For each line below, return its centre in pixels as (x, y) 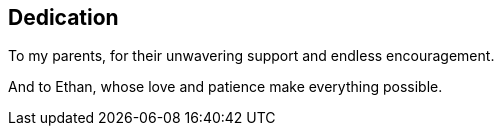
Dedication (63, 17)
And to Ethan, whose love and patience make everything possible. (225, 87)
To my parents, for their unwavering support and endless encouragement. (251, 56)
